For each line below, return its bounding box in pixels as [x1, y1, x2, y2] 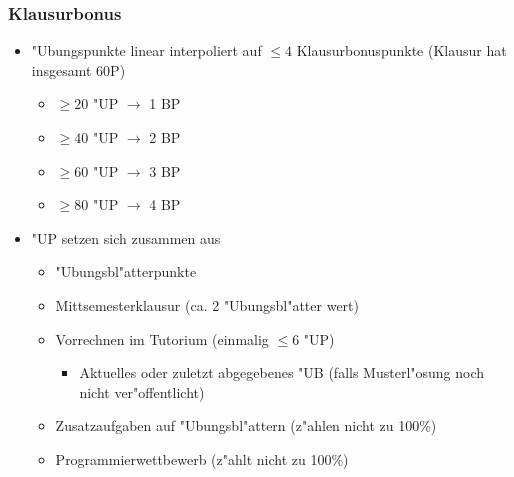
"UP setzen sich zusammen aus [31, 227, 221, 248]
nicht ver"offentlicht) [79, 381, 205, 402]
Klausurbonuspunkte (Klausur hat [296, 40, 507, 61]
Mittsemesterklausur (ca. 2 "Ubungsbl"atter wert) [55, 294, 359, 315]
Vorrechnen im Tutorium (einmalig [55, 328, 269, 349]
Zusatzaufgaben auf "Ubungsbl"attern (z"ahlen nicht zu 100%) [55, 415, 437, 436]
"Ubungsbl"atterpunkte [55, 261, 197, 282]
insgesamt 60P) [31, 59, 126, 80]
